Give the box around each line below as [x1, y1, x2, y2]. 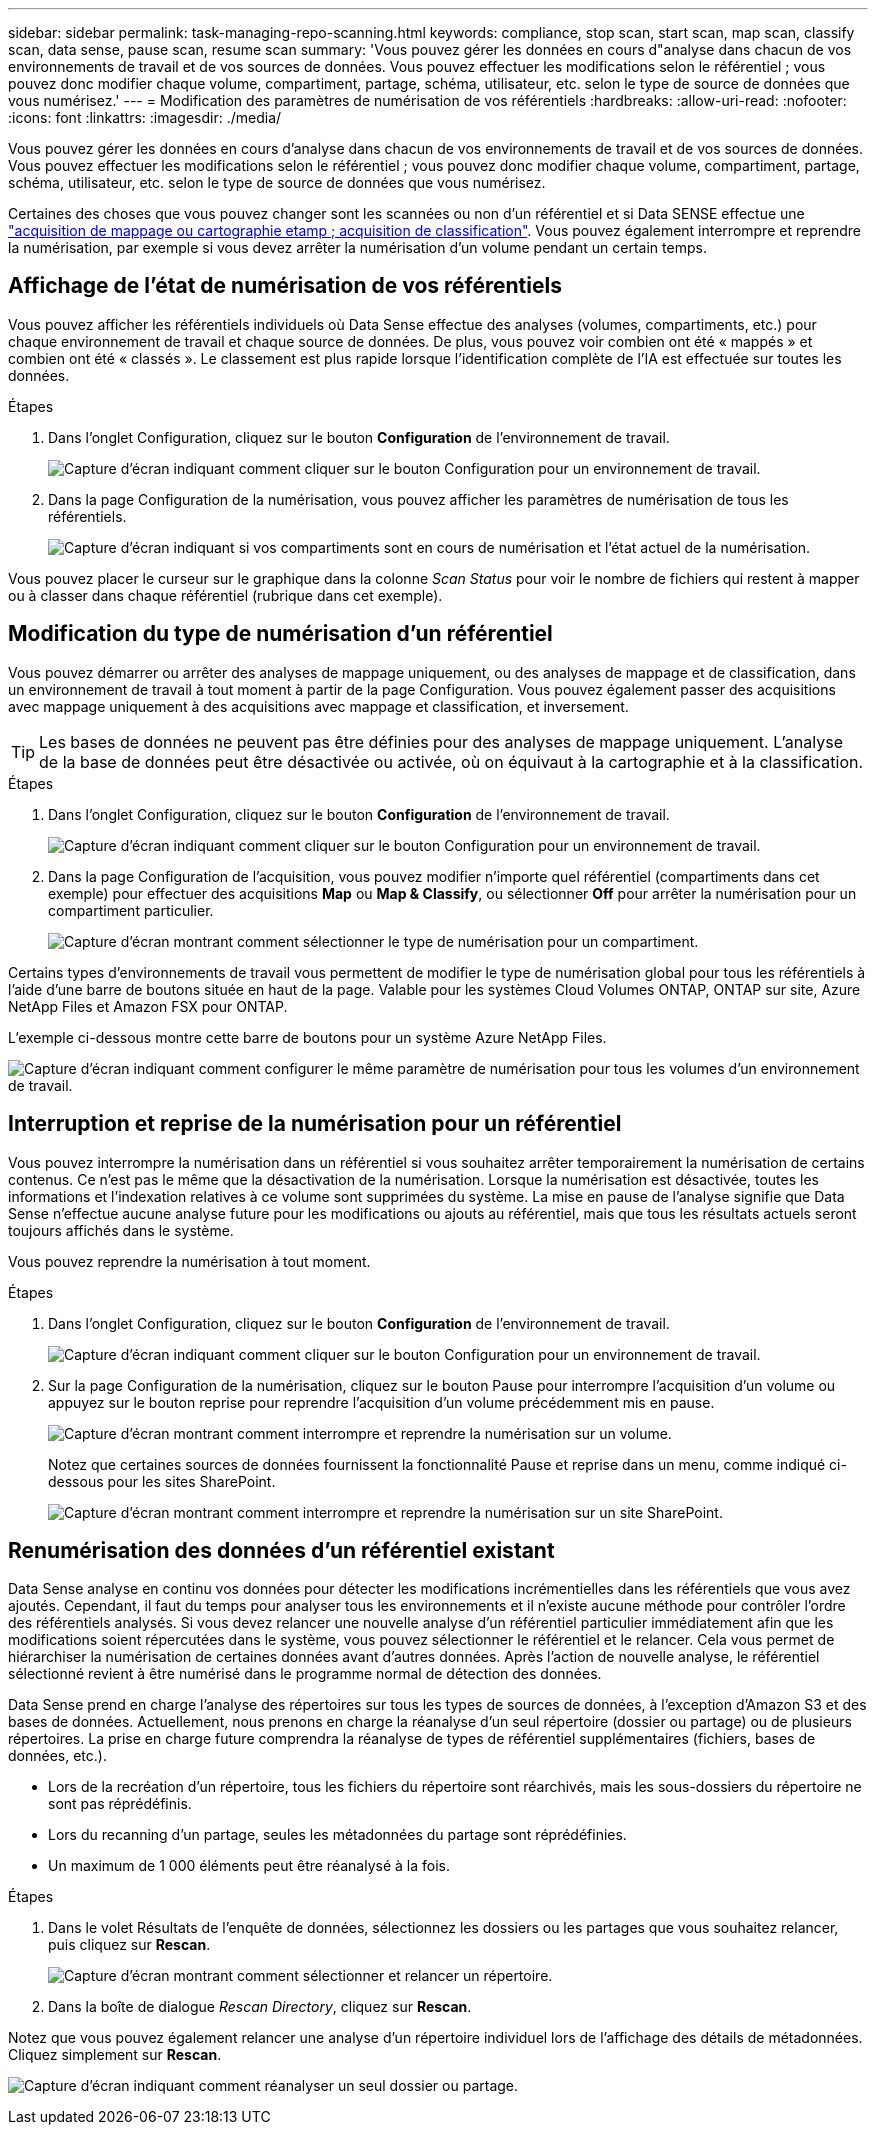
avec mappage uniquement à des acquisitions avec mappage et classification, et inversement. [8, 697, 629, 715]
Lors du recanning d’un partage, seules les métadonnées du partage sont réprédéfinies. [48, 1826, 627, 1844]
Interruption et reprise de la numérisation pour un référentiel [8, 1111, 622, 1137]
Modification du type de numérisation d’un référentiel [8, 621, 553, 647]
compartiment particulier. [48, 901, 214, 919]
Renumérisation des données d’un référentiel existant [8, 1537, 555, 1563]
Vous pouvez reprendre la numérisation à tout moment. [8, 1252, 371, 1270]
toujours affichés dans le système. [8, 1221, 234, 1239]
